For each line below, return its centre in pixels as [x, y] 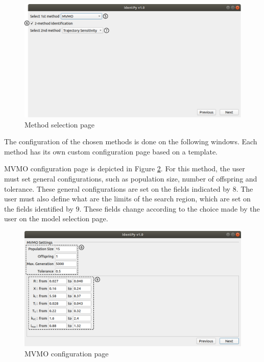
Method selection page [59, 124]
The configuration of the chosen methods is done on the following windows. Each [131, 141]
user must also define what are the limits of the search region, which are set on [127, 199]
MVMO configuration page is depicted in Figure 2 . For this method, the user [125, 169]
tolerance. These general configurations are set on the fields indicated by [117, 188]
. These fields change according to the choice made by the [170, 208]
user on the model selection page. [56, 218]
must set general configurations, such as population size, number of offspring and [131, 178]
